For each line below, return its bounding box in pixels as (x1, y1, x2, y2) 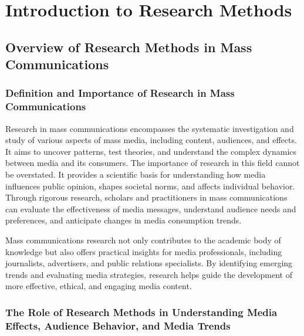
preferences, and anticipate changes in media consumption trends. (5, 214, 242, 226)
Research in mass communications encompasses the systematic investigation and (5, 122, 294, 134)
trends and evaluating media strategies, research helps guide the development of (5, 268, 292, 280)
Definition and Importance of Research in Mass (5, 86, 235, 100)
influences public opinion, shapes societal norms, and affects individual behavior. (5, 179, 295, 192)
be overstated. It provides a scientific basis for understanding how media (5, 168, 266, 181)
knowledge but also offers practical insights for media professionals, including (5, 245, 282, 257)
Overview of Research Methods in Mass (5, 38, 252, 56)
